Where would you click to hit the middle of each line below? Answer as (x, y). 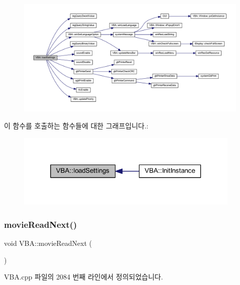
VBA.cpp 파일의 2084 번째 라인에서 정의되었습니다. (83, 277)
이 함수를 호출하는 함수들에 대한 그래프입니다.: (76, 126)
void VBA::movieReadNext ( (48, 243)
